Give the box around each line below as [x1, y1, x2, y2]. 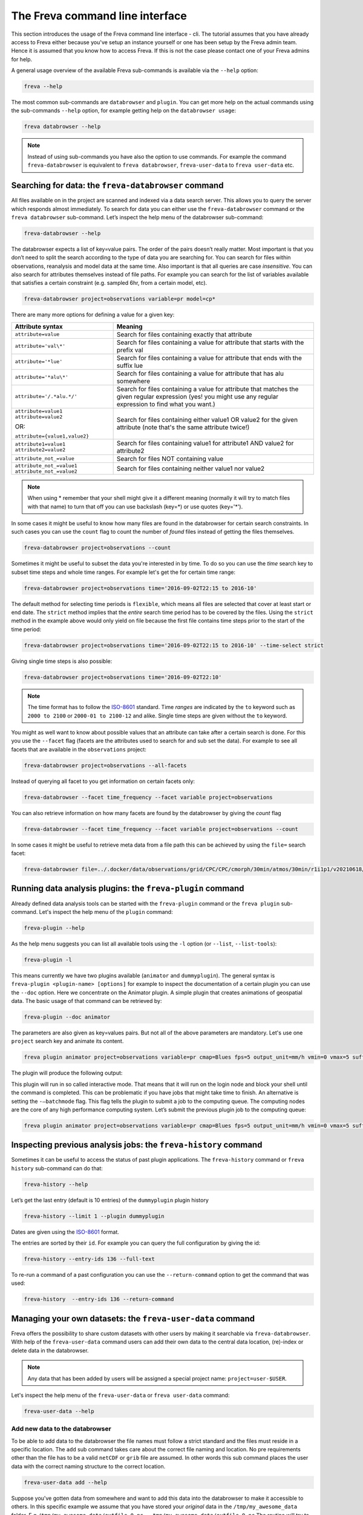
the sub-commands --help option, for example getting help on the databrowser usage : [11, 107, 237, 115]
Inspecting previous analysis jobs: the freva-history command [11, 1140, 263, 1150]
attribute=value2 [15, 413, 63, 420]
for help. [11, 55, 33, 63]
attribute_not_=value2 [15, 468, 78, 474]
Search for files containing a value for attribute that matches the [116, 385, 299, 393]
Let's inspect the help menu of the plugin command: [39, 908, 173, 915]
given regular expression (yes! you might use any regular [116, 392, 279, 401]
